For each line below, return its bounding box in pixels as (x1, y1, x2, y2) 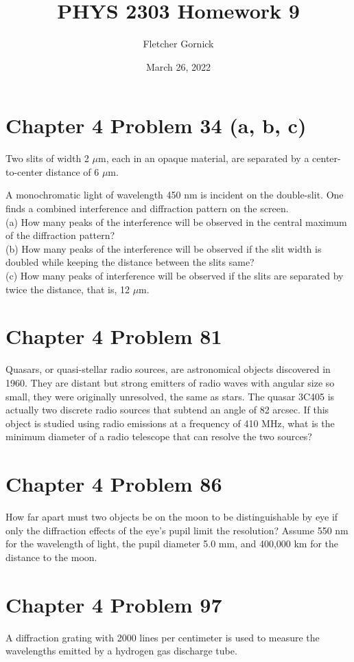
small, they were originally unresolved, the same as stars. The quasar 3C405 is (5, 389, 335, 403)
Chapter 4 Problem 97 (5, 590, 222, 618)
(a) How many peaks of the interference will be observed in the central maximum (5, 214, 347, 229)
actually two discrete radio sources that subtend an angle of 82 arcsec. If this (5, 402, 329, 417)
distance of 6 (45, 164, 99, 179)
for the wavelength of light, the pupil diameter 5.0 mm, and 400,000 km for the (5, 536, 339, 551)
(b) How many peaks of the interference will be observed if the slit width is (5, 241, 322, 255)
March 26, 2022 (145, 59, 211, 73)
